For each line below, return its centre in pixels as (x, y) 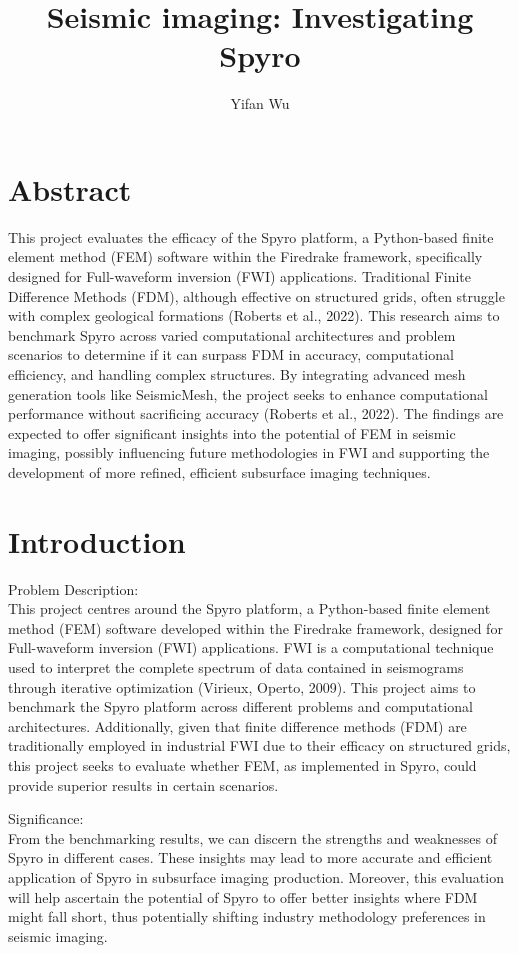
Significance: (46, 818)
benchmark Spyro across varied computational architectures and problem (232, 334)
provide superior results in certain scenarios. (143, 784)
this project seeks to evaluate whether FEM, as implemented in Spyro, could (242, 765)
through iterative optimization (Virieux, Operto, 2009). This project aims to (242, 686)
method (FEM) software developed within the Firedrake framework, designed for (255, 627)
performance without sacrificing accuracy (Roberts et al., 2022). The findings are (256, 413)
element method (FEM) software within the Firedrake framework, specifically (245, 256)
